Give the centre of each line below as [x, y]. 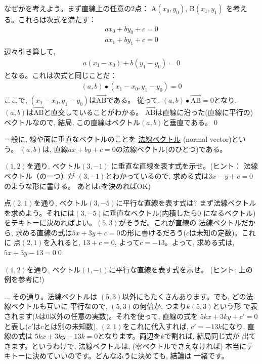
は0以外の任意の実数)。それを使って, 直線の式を [118, 316]
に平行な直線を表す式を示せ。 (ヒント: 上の [181, 269]
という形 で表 [235, 306]
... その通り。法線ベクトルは [51, 296]
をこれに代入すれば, [156, 326]
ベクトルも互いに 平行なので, [59, 306]
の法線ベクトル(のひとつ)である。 [171, 149]
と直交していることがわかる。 [93, 112]
